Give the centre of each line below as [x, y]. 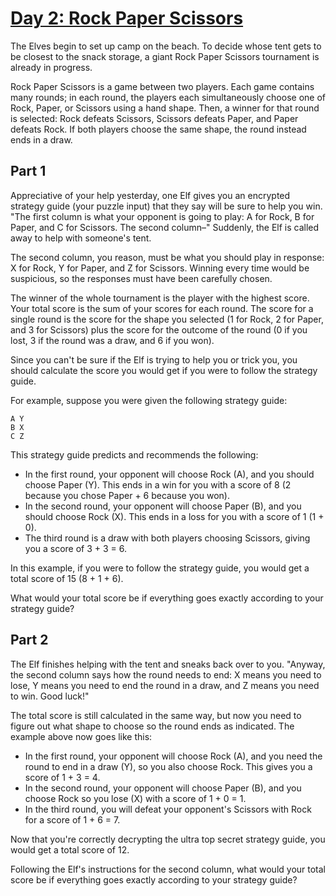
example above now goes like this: [81, 736]
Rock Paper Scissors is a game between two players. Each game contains [162, 86]
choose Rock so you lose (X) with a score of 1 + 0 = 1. [135, 798]
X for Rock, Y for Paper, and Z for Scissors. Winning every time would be [160, 268]
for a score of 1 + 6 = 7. [72, 819]
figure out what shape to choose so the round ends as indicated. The [152, 726]
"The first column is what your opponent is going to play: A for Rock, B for [162, 216]
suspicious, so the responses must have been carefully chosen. [141, 278]
